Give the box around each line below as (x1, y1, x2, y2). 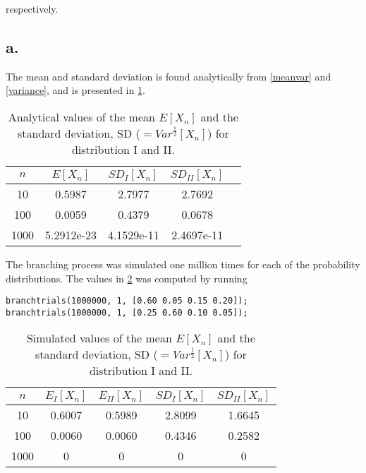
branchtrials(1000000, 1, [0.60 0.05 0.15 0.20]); (6, 296, 248, 306)
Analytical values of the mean (8, 108, 155, 125)
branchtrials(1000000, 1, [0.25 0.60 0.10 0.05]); (6, 307, 248, 318)
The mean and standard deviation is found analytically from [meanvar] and (6, 68, 331, 83)
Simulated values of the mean (26, 330, 172, 347)
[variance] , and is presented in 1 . (6, 83, 145, 97)
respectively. (6, 1, 59, 16)
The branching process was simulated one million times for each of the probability (6, 256, 360, 271)
